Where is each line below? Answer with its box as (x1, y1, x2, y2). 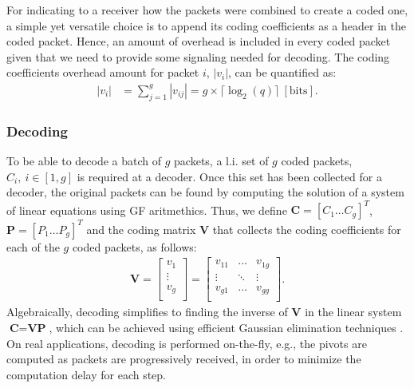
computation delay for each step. (6, 366, 167, 382)
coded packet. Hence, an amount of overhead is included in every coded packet (6, 33, 391, 49)
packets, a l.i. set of (174, 152, 269, 169)
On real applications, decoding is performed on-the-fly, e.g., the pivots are (6, 335, 367, 351)
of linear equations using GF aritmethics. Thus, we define (6, 201, 287, 218)
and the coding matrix (86, 220, 196, 237)
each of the (6, 238, 60, 255)
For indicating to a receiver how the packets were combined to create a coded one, (6, 2, 408, 18)
